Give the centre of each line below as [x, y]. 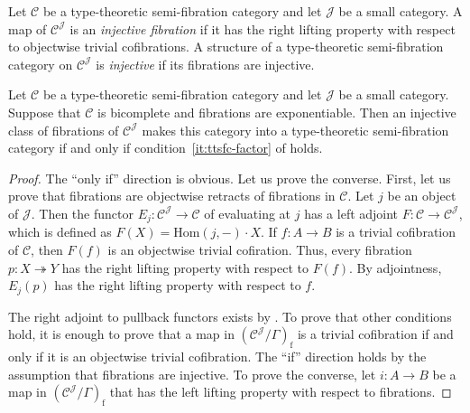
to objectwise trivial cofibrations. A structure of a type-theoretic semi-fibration [226, 47]
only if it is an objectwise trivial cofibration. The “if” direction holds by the [217, 357]
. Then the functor [82, 213]
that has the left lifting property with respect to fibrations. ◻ [281, 392]
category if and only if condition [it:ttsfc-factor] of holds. [166, 148]
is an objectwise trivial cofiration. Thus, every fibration [260, 249]
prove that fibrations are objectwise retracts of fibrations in [172, 196]
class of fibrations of [64, 130]
